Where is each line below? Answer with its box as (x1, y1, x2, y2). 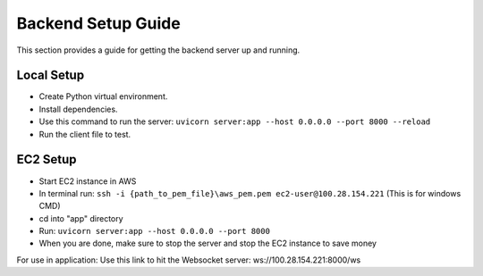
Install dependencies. (38, 104, 118, 114)
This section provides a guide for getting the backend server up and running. (16, 45, 301, 55)
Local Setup (16, 68, 85, 83)
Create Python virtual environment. (38, 91, 168, 102)
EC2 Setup (16, 152, 77, 167)
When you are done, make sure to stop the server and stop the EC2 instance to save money (38, 238, 377, 249)
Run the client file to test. (38, 129, 131, 139)
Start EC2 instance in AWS (38, 175, 137, 187)
